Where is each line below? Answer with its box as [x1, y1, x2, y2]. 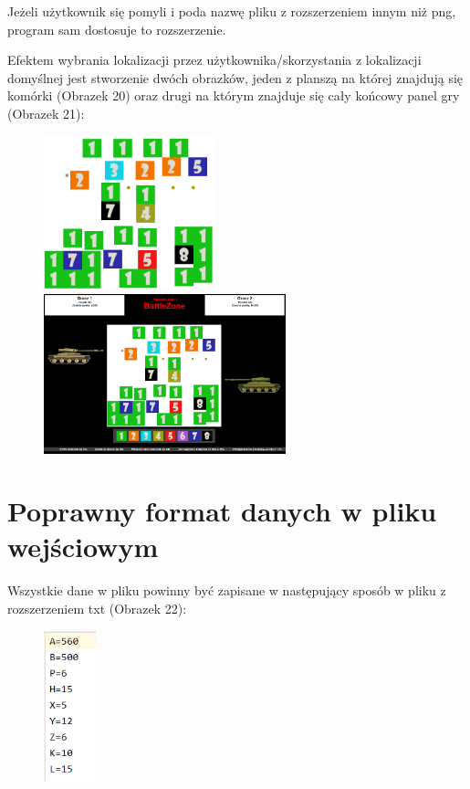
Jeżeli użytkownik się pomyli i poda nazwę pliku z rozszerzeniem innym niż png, [7, 2, 456, 20]
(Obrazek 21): [7, 103, 85, 122]
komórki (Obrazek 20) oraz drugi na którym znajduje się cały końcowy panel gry [7, 86, 460, 105]
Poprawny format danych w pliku [7, 492, 437, 530]
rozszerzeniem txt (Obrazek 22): [7, 599, 187, 618]
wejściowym [7, 528, 159, 565]
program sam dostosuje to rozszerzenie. [7, 19, 226, 38]
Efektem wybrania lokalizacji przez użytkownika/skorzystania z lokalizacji [7, 50, 422, 69]
